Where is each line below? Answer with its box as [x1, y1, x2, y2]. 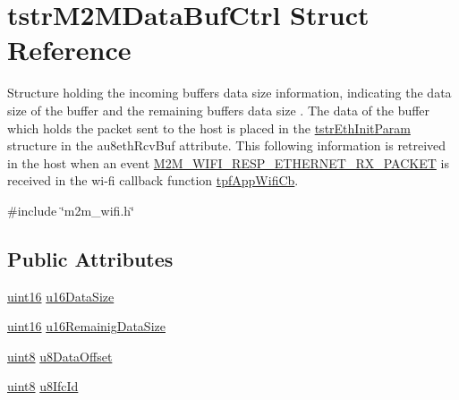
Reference [7, 31, 132, 68]
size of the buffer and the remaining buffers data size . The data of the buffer [7, 100, 430, 119]
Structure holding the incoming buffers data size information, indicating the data [7, 83, 452, 102]
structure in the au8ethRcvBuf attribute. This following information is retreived [7, 136, 446, 155]
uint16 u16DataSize [7, 286, 115, 305]
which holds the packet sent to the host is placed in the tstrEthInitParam [7, 118, 411, 137]
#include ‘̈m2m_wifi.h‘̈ [7, 200, 134, 219]
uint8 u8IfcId [7, 377, 79, 396]
